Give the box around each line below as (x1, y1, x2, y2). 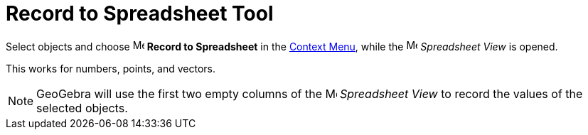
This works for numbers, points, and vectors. (6, 62, 216, 75)
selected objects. (36, 100, 128, 115)
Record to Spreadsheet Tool (6, 1, 274, 26)
